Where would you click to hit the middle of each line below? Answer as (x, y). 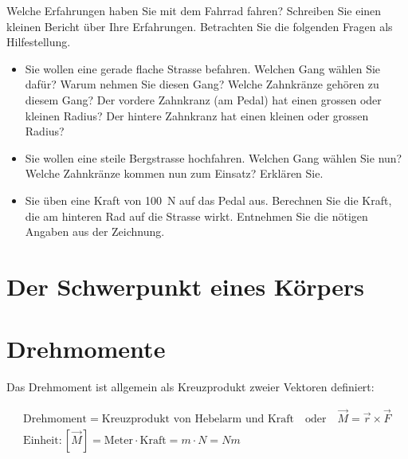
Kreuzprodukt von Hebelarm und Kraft (198, 420)
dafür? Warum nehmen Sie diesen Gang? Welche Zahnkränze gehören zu (202, 84)
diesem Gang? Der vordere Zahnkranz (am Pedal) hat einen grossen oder (203, 99)
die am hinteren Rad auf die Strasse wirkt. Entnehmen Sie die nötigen (196, 216)
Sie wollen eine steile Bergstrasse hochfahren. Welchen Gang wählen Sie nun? (214, 157)
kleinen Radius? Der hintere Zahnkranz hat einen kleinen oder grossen (197, 115)
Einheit (41, 441)
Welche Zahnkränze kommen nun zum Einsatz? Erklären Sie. (174, 173)
